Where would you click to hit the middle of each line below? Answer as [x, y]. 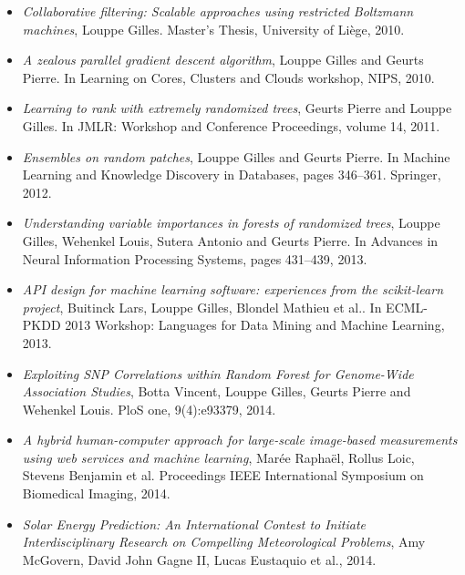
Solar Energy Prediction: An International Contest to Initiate [194, 524]
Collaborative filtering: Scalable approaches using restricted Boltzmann [218, 11]
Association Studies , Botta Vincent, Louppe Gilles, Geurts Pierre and [217, 391]
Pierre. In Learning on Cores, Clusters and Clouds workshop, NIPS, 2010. [228, 77]
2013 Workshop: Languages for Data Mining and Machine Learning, [255, 325]
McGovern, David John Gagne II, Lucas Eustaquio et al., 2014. [199, 559]
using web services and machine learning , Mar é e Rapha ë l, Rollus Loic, [218, 457]
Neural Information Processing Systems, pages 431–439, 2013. [195, 258]
